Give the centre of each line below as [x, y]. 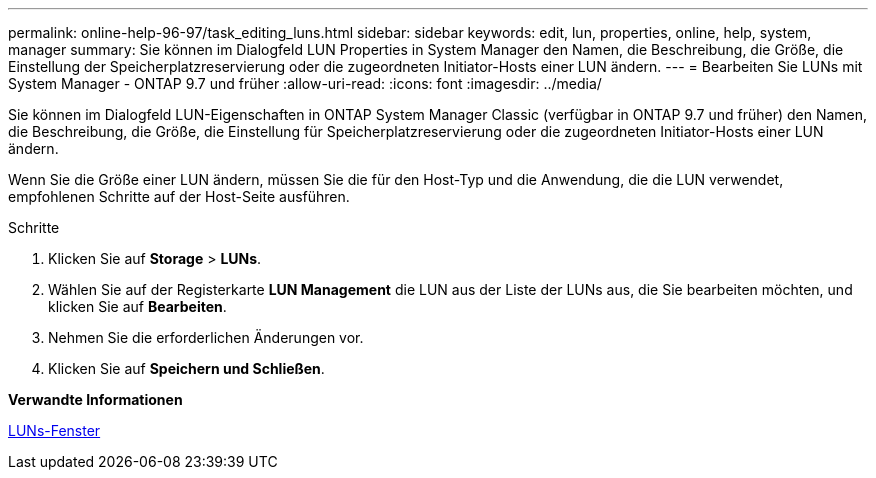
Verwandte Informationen [95, 399]
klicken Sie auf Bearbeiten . [137, 306]
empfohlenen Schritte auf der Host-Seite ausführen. [179, 196]
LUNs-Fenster [54, 430]
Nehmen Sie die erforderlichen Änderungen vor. [206, 337]
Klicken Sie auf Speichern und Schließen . [186, 368]
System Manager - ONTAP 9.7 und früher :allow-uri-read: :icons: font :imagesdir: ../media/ [305, 83]
